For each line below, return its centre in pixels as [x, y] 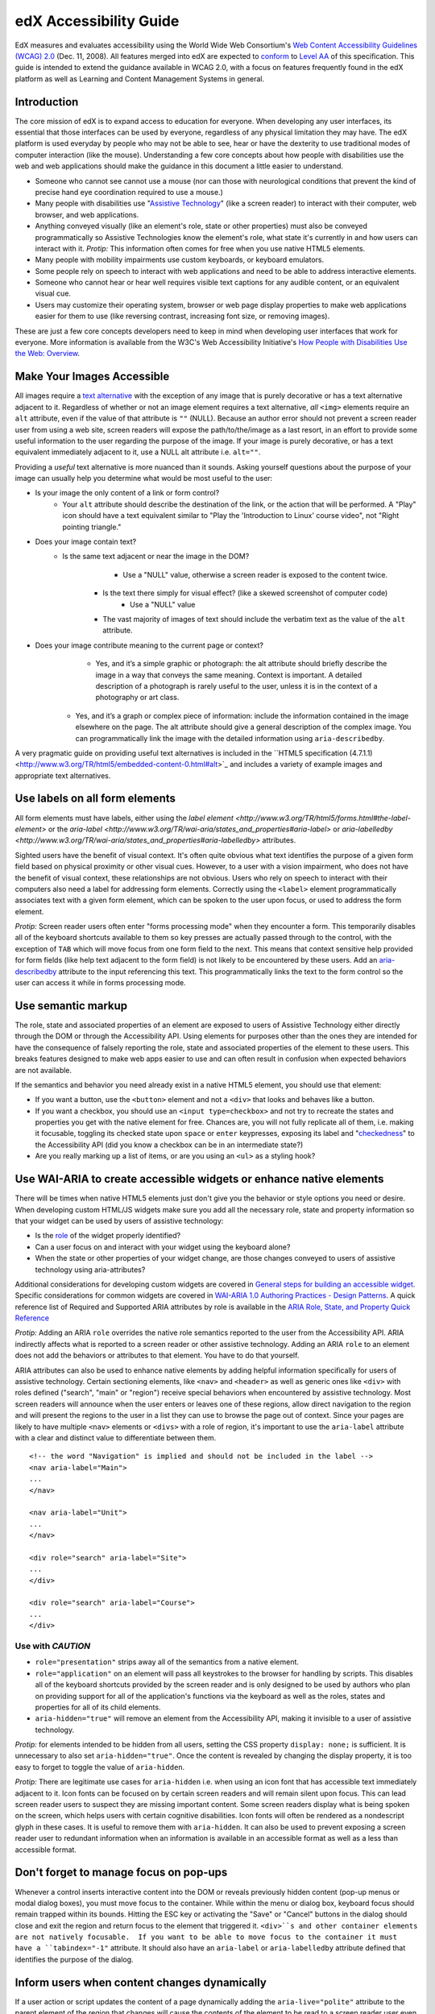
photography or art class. [137, 698]
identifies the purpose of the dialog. [74, 1959]
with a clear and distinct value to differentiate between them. [116, 1437]
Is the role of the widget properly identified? [108, 1236]
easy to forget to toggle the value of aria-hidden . [100, 1767]
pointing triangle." [92, 527]
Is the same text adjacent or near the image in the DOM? [156, 557]
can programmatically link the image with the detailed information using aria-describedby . [230, 738]
